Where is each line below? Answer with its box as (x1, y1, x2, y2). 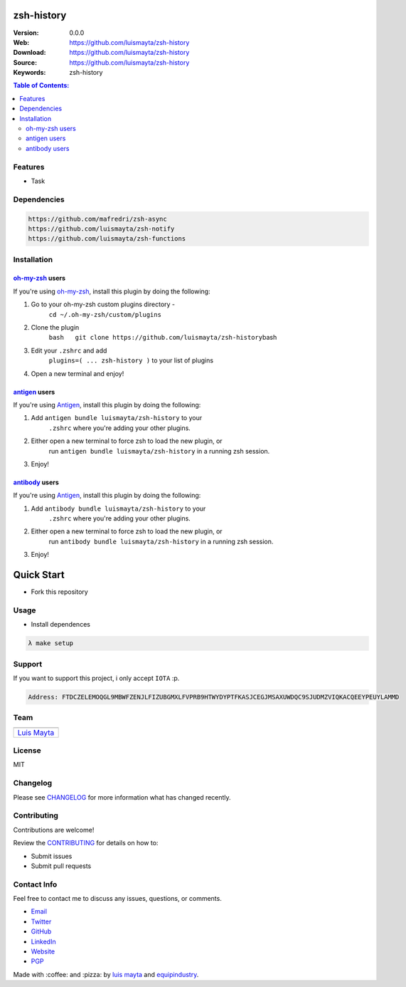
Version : (13, 28, 39, 37)
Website (31, 947, 55, 956)
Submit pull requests (31, 862, 92, 870)
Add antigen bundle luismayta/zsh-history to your (31, 414, 203, 422)
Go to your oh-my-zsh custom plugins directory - (31, 300, 176, 309)
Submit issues (31, 852, 73, 860)
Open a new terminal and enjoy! (31, 369, 124, 377)
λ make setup (28, 639, 74, 647)
